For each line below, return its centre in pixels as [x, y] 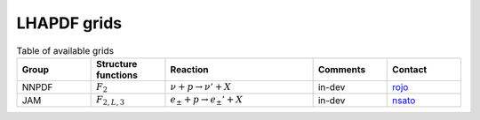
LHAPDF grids [69, 23]
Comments [342, 69]
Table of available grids [65, 50]
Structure [117, 64]
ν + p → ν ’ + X [200, 86]
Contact [410, 69]
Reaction [189, 69]
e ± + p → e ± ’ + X [207, 101]
